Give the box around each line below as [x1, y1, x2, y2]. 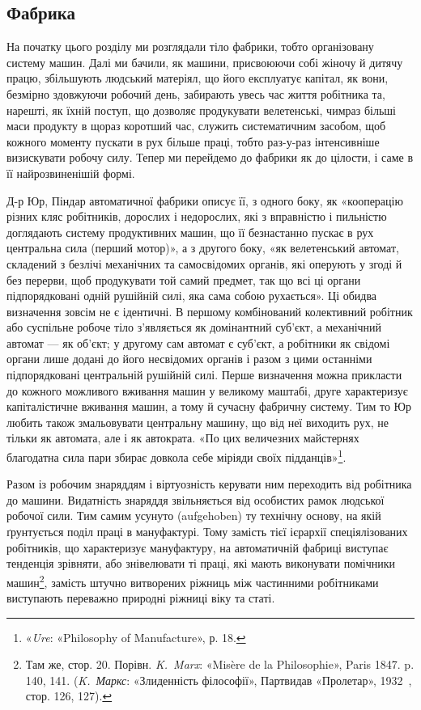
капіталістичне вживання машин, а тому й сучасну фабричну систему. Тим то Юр [6, 398, 411, 415]
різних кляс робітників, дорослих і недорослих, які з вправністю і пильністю [6, 208, 387, 225]
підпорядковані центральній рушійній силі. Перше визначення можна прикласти [6, 366, 402, 383]
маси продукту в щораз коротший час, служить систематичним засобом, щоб [6, 117, 386, 134]
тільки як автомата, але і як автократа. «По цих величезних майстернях [6, 429, 359, 446]
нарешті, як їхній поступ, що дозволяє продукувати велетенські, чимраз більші [6, 101, 396, 118]
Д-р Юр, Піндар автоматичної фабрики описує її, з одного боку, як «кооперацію [6, 192, 403, 209]
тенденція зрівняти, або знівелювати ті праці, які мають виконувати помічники [6, 555, 395, 572]
